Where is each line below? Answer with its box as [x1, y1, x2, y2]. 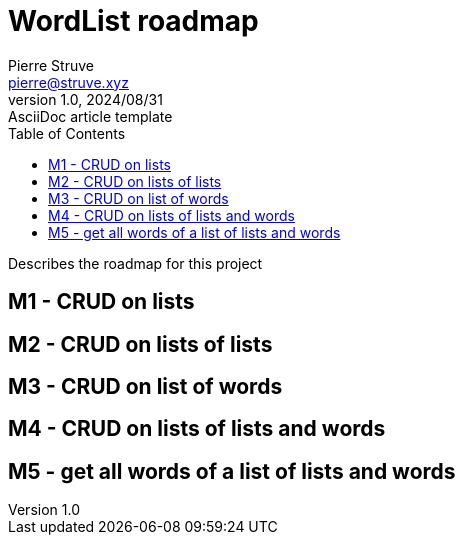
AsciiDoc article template [8, 107, 173, 125]
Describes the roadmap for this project [8, 254, 263, 272]
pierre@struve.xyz [8, 73, 129, 91]
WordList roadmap [8, 4, 259, 38]
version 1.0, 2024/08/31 [8, 90, 163, 108]
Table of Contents [8, 124, 126, 142]
